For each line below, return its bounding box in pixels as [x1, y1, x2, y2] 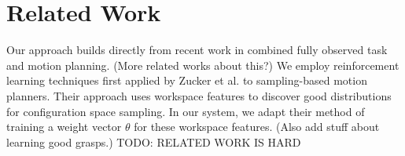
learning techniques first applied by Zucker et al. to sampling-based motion [6, 72, 367, 89]
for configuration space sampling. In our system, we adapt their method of [6, 103, 365, 119]
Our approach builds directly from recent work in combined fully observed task [6, 42, 388, 58]
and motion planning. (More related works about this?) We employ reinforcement [6, 56, 399, 73]
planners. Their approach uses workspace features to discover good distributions [6, 87, 392, 103]
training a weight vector [6, 118, 122, 135]
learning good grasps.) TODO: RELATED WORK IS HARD [6, 133, 301, 150]
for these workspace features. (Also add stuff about [134, 118, 380, 135]
